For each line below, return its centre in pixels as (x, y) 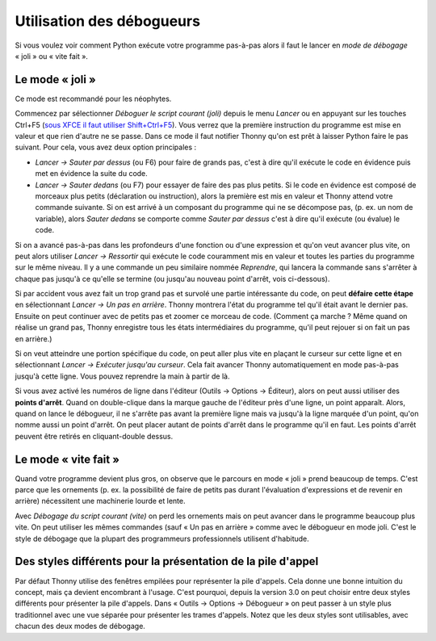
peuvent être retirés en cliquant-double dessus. (94, 436)
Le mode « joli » (55, 80)
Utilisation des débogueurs (108, 21)
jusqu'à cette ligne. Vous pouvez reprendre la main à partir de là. (122, 376)
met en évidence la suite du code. (92, 174)
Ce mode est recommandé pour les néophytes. (93, 98)
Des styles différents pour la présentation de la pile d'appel (167, 561)
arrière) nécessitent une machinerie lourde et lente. (100, 501)
